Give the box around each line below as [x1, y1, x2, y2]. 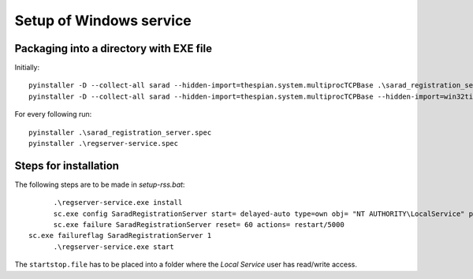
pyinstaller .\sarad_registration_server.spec [28, 128, 212, 137]
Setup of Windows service [14, 12, 192, 29]
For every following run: [14, 110, 92, 119]
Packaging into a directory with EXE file [14, 42, 213, 55]
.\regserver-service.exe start [53, 242, 175, 251]
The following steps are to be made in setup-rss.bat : [14, 180, 185, 189]
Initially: [14, 63, 40, 73]
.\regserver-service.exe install [53, 198, 183, 207]
